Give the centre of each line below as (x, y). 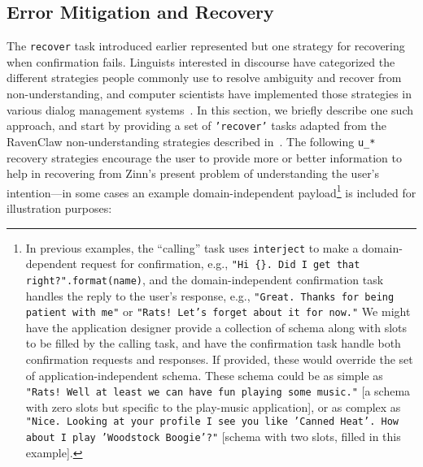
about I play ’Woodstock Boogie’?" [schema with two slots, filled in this (213, 437)
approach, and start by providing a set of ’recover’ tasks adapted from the (197, 125)
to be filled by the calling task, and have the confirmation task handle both (213, 343)
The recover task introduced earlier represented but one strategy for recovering (206, 46)
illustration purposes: (59, 208)
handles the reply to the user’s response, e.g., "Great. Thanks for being (210, 295)
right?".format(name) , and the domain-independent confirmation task (205, 279)
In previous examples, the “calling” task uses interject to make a (192, 247)
